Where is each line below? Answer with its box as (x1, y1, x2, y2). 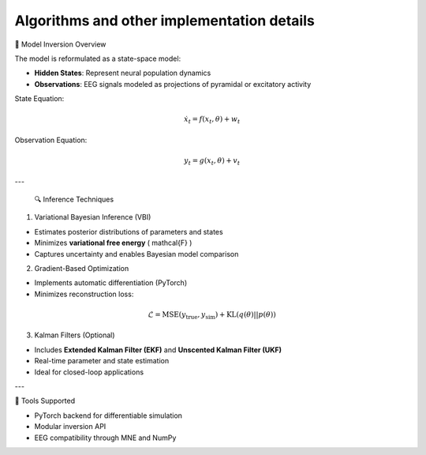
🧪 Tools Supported (14, 396, 76, 406)
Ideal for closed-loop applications (34, 367, 144, 377)
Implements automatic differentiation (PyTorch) (34, 278, 188, 288)
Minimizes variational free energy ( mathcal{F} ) (34, 238, 192, 248)
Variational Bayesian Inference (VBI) (34, 212, 151, 222)
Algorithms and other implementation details (14, 12, 315, 29)
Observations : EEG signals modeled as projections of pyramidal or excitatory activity (34, 79, 312, 88)
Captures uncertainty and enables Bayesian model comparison (34, 249, 239, 258)
